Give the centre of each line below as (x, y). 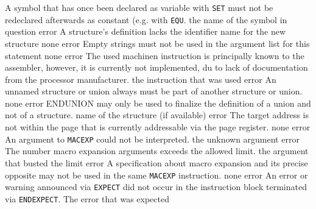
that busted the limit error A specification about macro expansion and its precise (156, 162)
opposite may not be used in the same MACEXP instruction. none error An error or (156, 175)
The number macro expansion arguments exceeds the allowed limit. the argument (157, 151)
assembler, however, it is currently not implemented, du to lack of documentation (156, 67)
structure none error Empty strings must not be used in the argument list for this (157, 43)
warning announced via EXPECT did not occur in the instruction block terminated (156, 187)
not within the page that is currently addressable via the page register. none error (158, 127)
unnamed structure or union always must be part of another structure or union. (154, 91)
